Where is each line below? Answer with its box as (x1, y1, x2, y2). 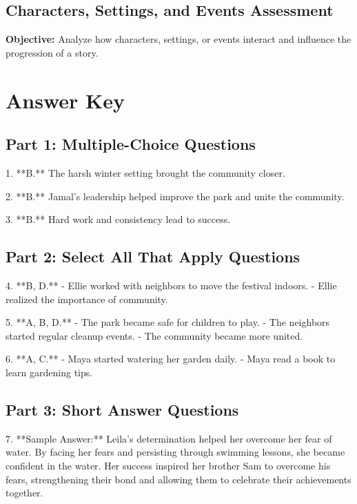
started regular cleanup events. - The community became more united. (6, 328, 303, 342)
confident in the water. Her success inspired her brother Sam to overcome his (6, 458, 331, 472)
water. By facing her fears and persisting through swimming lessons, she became (6, 445, 345, 459)
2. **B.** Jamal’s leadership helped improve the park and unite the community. (6, 188, 345, 203)
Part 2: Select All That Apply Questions (6, 246, 300, 267)
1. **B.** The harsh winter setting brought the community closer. (6, 165, 285, 180)
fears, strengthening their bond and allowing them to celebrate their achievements (6, 472, 351, 486)
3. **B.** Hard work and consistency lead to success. (6, 212, 231, 226)
